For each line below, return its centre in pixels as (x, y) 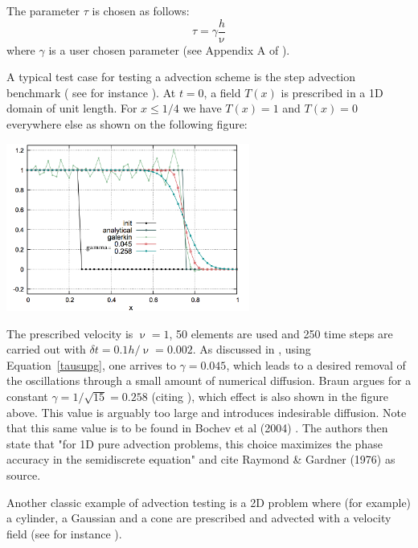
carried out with (46, 349)
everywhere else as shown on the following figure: (127, 124)
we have (202, 108)
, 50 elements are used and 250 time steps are (281, 333)
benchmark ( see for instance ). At (91, 92)
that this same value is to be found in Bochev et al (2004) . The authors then (197, 428)
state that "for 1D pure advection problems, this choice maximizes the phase (195, 443)
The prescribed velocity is (70, 333)
